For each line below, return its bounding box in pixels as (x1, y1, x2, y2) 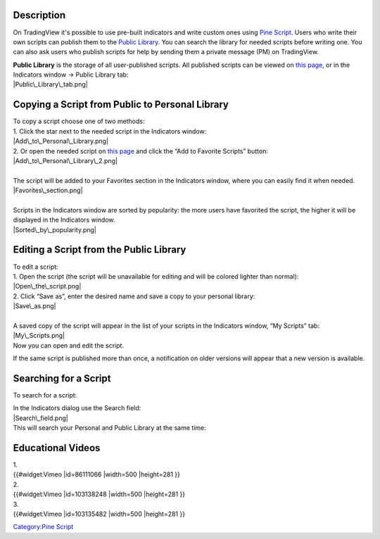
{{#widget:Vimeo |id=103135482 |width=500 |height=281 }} (13, 510, 186, 519)
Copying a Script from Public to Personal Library (13, 99, 229, 110)
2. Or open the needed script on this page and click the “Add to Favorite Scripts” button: (13, 146, 269, 155)
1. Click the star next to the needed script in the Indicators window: (13, 127, 207, 135)
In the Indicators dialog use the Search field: (13, 404, 141, 412)
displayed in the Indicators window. (13, 215, 115, 224)
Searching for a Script (13, 372, 111, 384)
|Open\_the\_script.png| (13, 282, 82, 291)
